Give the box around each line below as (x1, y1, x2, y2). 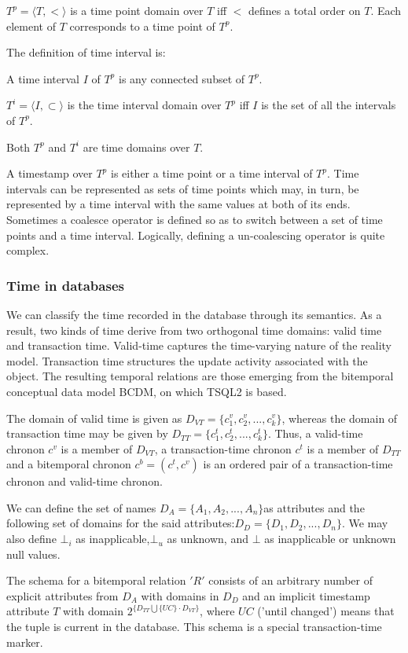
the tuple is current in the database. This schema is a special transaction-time (6, 618, 382, 635)
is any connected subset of (118, 70, 245, 86)
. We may (341, 515, 388, 531)
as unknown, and (167, 530, 248, 547)
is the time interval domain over (67, 97, 222, 113)
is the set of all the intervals (261, 97, 396, 113)
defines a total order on (248, 2, 361, 18)
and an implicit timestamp (242, 587, 370, 603)
